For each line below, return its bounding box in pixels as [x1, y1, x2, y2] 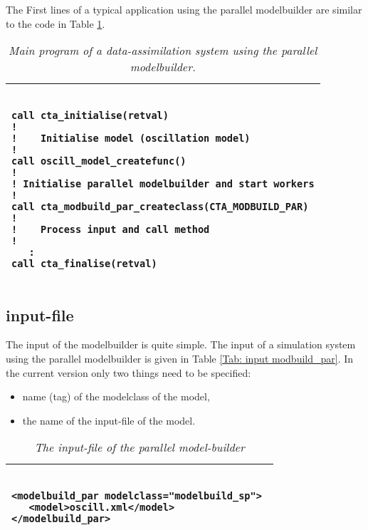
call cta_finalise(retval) [11, 258, 157, 270]
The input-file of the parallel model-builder [34, 439, 245, 456]
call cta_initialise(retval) [11, 110, 169, 122]
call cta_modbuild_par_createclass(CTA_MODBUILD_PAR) [11, 201, 309, 213]
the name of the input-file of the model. [22, 412, 196, 427]
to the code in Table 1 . [6, 16, 105, 31]
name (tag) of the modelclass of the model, [22, 389, 210, 404]
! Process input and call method [11, 224, 210, 236]
